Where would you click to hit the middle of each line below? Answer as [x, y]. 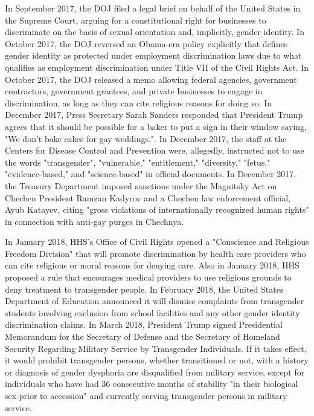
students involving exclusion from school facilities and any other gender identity [152, 312]
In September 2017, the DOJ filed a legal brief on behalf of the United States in [153, 8]
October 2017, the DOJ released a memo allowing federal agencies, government [151, 79]
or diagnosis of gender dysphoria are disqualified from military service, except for [155, 372]
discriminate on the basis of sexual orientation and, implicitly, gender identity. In [155, 32]
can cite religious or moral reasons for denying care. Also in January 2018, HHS [152, 265]
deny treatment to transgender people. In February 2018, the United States [144, 289]
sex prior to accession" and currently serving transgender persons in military [146, 395]
